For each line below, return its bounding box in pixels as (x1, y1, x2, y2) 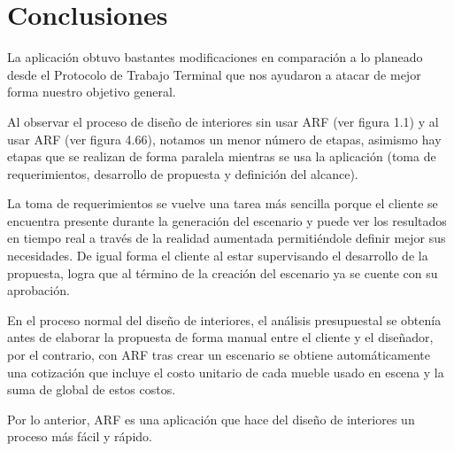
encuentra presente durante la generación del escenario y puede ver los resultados (7, 211, 447, 229)
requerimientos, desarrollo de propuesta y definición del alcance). (7, 164, 358, 183)
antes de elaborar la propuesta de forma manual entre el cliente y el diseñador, (7, 328, 434, 346)
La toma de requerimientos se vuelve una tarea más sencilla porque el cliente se (7, 194, 438, 213)
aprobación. (7, 281, 70, 299)
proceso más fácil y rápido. (7, 427, 152, 446)
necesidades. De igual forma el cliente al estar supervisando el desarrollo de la (7, 246, 428, 265)
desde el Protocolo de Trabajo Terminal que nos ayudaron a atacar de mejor (7, 65, 421, 83)
